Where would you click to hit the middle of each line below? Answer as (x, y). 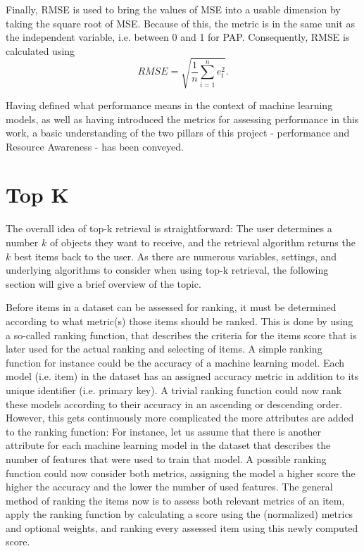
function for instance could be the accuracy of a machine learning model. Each (175, 362)
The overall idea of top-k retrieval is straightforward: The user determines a (169, 228)
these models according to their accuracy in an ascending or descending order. (174, 404)
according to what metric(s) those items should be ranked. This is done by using (180, 321)
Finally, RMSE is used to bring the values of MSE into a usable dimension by (173, 9)
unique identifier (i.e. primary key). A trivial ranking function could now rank (174, 389)
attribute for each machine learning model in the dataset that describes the (168, 445)
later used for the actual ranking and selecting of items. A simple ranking (164, 349)
